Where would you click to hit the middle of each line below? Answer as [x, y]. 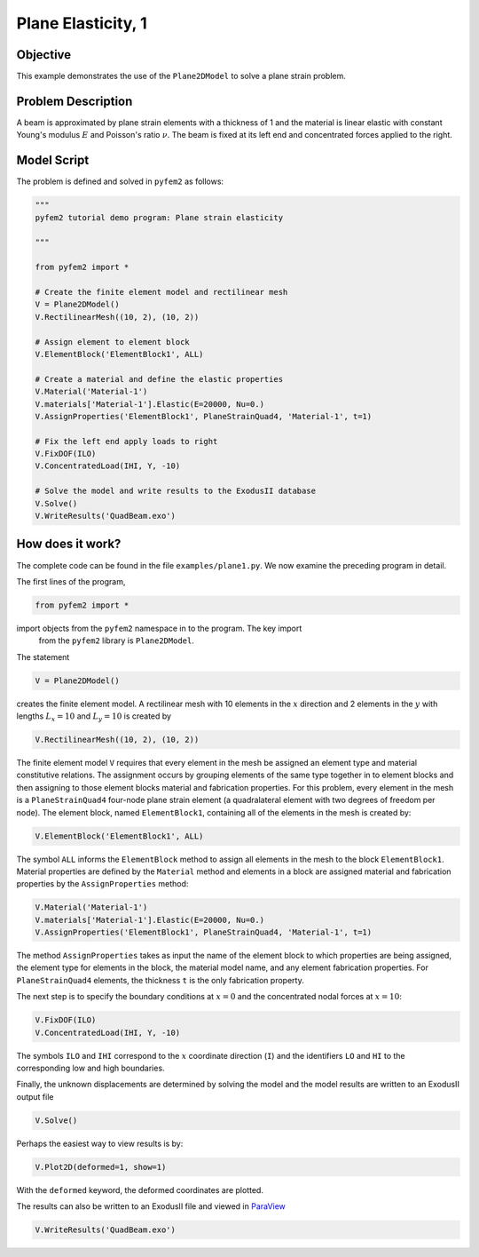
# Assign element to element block [112, 342]
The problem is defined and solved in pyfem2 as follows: [120, 181]
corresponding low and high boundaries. [90, 1068]
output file [35, 1096]
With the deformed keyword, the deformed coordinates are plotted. [140, 1189]
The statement [43, 656]
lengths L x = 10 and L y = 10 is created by [94, 717]
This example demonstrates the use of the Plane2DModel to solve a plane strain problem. [181, 76]
